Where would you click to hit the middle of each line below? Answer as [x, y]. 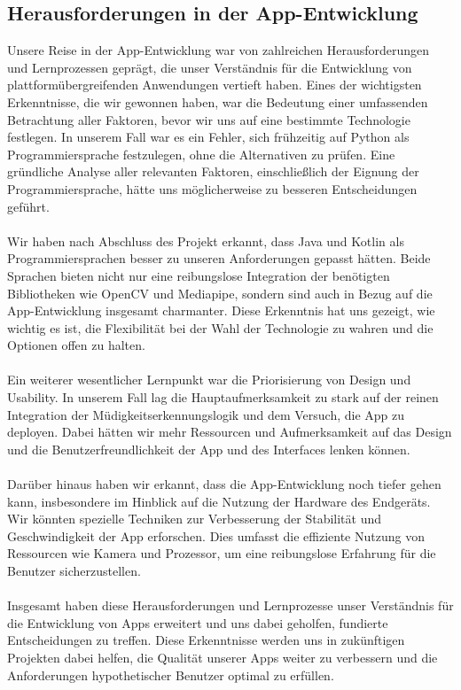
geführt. [28, 206]
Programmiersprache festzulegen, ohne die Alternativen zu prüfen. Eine [201, 154]
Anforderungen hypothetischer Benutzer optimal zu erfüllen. [171, 674]
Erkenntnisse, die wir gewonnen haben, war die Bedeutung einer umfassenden [218, 101]
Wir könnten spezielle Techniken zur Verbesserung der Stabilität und [195, 519]
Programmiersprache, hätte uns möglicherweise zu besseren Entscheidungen [212, 188]
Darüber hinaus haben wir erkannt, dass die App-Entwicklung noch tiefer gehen [224, 484]
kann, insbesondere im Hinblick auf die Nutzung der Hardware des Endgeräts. [219, 501]
